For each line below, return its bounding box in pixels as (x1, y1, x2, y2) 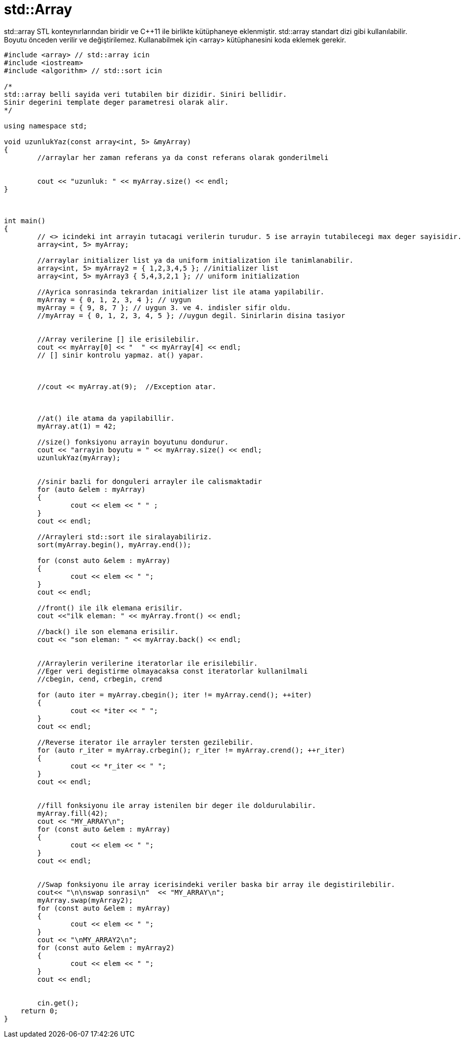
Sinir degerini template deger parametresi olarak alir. (4, 98, 229, 106)
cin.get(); (37, 999, 79, 1007)
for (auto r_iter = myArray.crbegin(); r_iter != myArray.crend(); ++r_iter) (37, 746, 346, 754)
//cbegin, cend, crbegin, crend (37, 675, 162, 683)
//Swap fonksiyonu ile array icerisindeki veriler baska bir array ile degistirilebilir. (37, 880, 395, 888)
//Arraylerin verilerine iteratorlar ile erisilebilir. (37, 659, 258, 667)
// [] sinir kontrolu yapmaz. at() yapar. (37, 351, 204, 359)
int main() (4, 216, 46, 225)
